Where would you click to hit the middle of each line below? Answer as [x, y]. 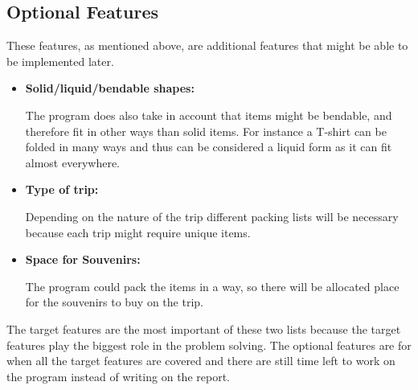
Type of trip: [62, 189]
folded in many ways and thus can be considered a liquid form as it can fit [209, 147]
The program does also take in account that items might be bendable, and [209, 115]
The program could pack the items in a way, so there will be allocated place [212, 286]
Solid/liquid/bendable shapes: [110, 88]
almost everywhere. [72, 162]
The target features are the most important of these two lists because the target [204, 328]
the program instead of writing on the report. [118, 376]
